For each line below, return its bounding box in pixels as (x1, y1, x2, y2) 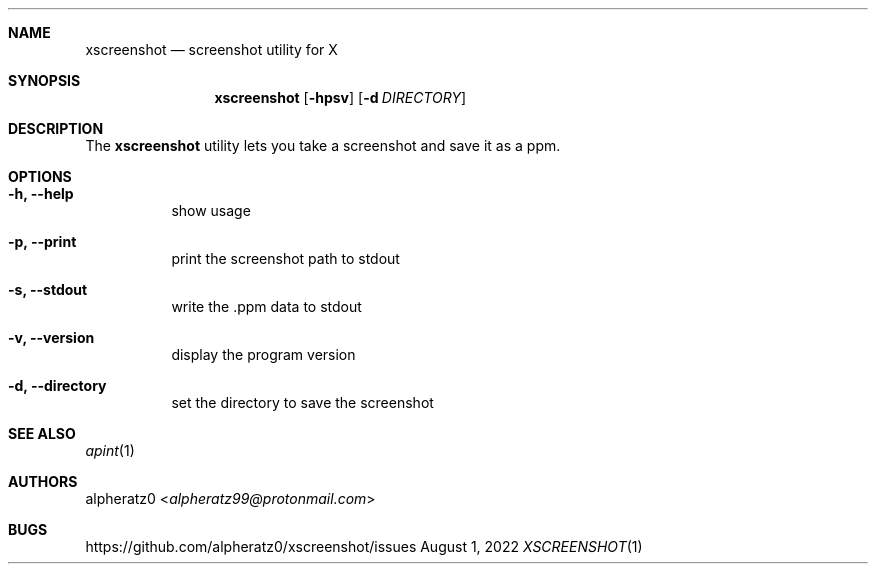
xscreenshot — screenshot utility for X (85, 41, 338, 58)
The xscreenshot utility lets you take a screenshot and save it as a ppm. (85, 137, 561, 154)
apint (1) (85, 442, 135, 459)
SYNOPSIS (8, 72, 81, 89)
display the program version (171, 346, 356, 363)
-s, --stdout (8, 281, 88, 298)
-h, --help (8, 185, 74, 202)
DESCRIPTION (8, 120, 104, 137)
